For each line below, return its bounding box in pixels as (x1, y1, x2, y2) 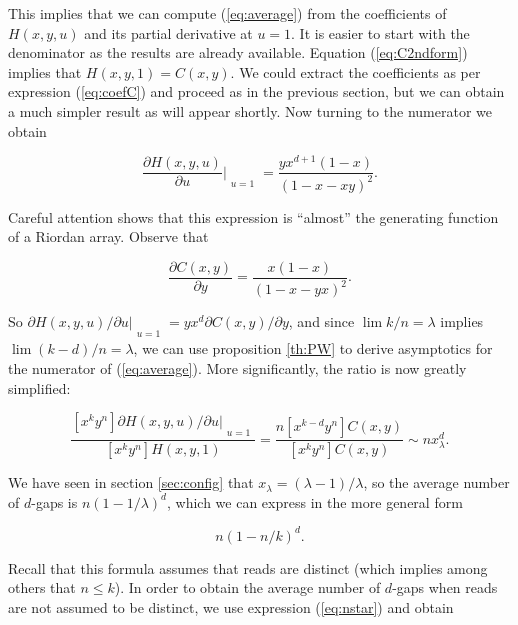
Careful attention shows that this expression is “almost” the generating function (8, 206, 499, 227)
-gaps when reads (392, 577, 498, 598)
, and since (288, 311, 355, 332)
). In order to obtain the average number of (114, 577, 381, 598)
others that (8, 577, 76, 598)
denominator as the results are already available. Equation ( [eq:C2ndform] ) (8, 42, 468, 63)
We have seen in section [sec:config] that (8, 472, 254, 493)
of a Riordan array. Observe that (8, 226, 209, 247)
